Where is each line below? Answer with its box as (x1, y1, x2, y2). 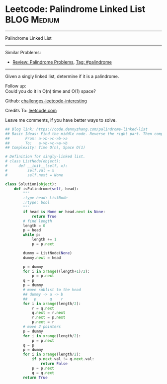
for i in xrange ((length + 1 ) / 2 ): (23, 269, 90, 274)
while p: (23, 232, 41, 237)
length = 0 (23, 223, 46, 228)
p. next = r (31, 319, 55, 325)
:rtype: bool (23, 200, 50, 205)
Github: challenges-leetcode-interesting (5, 98, 87, 104)
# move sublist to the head (23, 287, 81, 293)
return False (40, 361, 68, 366)
